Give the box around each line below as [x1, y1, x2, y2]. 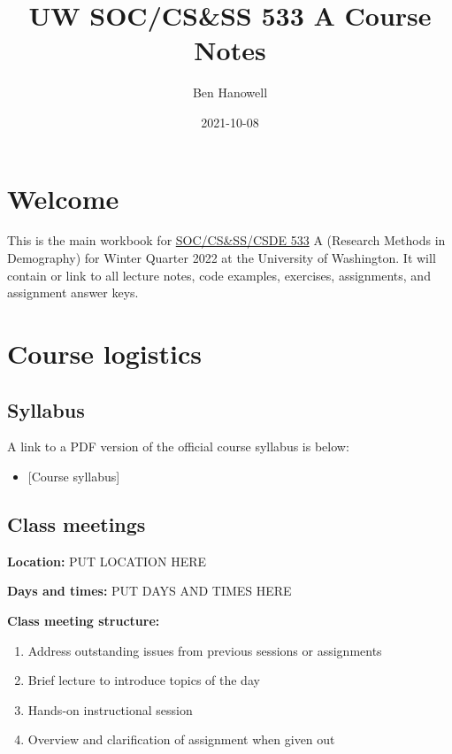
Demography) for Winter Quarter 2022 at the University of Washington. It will [7, 249, 436, 267]
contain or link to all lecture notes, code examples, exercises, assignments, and [7, 265, 431, 284]
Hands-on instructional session [27, 700, 193, 719]
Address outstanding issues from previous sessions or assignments [27, 641, 382, 659]
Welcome [7, 180, 119, 216]
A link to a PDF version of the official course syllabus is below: [7, 437, 349, 456]
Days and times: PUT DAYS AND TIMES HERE [7, 581, 292, 600]
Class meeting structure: [7, 611, 160, 629]
